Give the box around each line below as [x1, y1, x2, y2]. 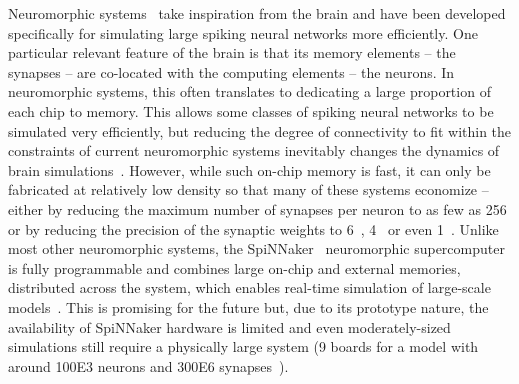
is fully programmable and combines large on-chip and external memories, [8, 257, 461, 278]
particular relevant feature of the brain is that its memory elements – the [8, 42, 456, 63]
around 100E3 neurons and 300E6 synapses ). [8, 355, 289, 376]
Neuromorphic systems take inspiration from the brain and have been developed [8, 3, 506, 23]
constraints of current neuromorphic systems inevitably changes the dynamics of [8, 140, 500, 161]
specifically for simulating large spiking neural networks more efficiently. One [8, 22, 478, 43]
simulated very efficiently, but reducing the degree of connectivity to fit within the [8, 120, 512, 141]
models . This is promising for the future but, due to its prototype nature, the [8, 296, 489, 317]
